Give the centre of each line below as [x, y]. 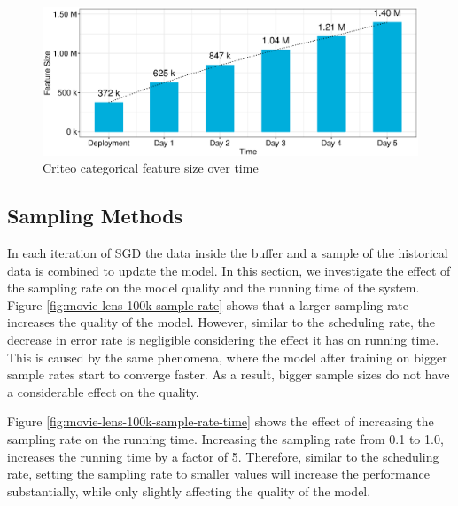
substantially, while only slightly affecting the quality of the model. [189, 490]
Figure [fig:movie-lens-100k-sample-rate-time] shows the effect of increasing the [221, 421]
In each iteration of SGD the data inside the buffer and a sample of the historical [228, 253]
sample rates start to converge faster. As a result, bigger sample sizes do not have [229, 374]
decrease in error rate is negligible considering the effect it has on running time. [223, 340]
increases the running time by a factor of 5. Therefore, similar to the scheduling [223, 456]
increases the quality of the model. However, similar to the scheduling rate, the [221, 322]
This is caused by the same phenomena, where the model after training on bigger [227, 357]
